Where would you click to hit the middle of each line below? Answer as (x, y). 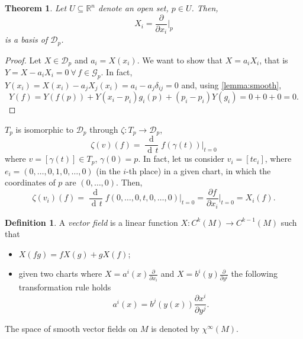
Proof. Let (23, 60)
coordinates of (30, 182)
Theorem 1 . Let (36, 8)
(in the (108, 170)
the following (254, 274)
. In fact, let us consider (181, 159)
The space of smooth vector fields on (71, 329)
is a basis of (26, 39)
